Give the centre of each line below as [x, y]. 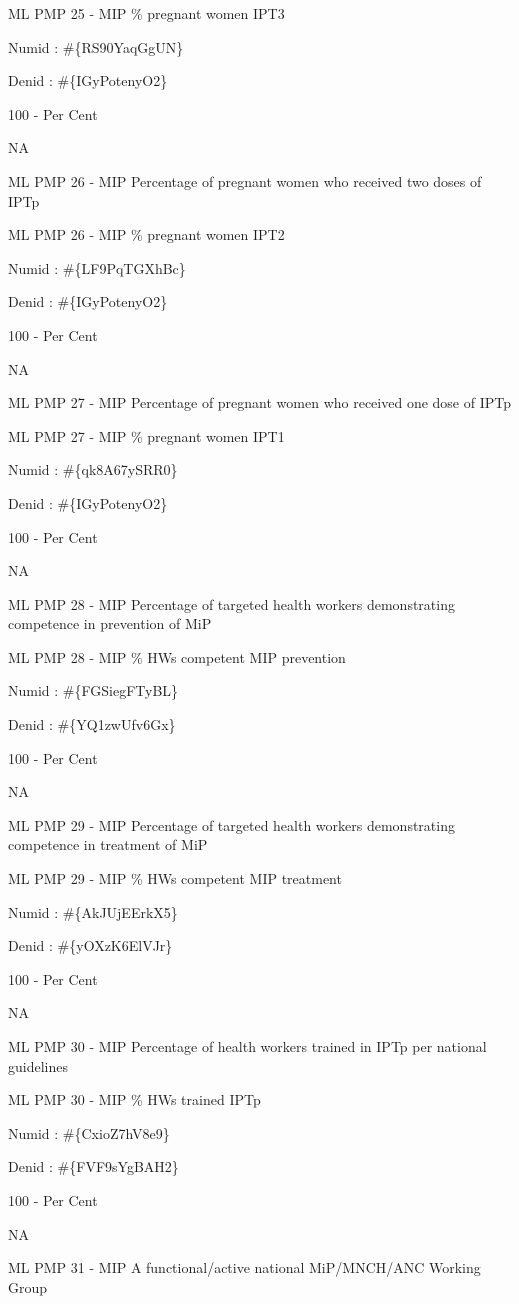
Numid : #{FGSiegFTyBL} [93, 690]
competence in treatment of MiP [108, 844]
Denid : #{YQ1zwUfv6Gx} [92, 724]
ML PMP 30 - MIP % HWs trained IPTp [134, 1099]
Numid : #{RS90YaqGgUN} [96, 46]
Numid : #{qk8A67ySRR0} [93, 469]
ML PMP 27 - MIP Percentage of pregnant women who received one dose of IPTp [259, 402]
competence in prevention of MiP [110, 623]
